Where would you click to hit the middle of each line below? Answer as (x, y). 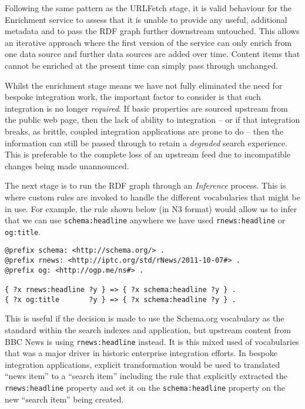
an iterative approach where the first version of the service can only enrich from (148, 42)
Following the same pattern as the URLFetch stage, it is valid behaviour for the (148, 8)
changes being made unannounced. (67, 165)
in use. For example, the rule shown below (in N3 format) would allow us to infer (151, 208)
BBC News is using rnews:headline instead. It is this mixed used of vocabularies (152, 341)
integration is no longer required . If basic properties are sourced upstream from (146, 108)
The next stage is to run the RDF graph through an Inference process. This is (145, 185)
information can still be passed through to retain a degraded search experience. (146, 143)
